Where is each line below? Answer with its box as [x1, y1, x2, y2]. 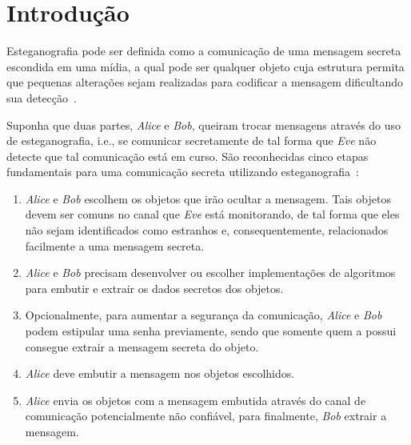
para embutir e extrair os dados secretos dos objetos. [25, 279, 284, 296]
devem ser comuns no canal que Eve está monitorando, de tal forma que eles [25, 206, 400, 222]
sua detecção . [6, 89, 77, 106]
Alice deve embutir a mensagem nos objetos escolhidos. [25, 365, 295, 382]
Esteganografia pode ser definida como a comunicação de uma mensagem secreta [6, 42, 401, 59]
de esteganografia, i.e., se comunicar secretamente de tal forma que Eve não [6, 132, 377, 149]
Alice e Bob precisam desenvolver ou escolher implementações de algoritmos [25, 264, 396, 281]
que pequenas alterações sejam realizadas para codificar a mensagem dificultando [6, 74, 403, 90]
